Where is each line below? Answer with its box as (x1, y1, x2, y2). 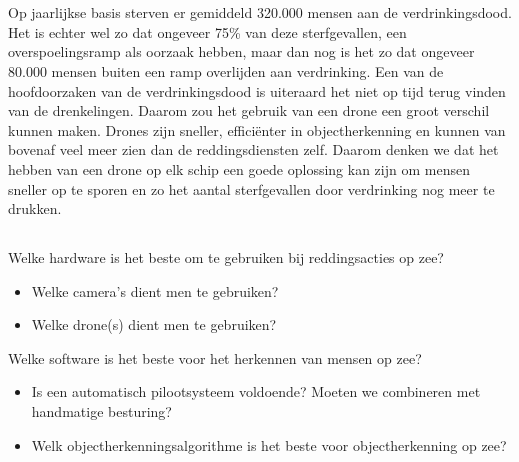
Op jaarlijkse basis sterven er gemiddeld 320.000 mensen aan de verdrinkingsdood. (8, 2, 512, 23)
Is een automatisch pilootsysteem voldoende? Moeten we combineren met (31, 381, 481, 402)
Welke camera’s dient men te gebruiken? (31, 280, 279, 301)
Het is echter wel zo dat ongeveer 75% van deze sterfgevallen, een (8, 21, 407, 42)
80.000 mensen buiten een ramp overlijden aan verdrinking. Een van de (8, 60, 444, 81)
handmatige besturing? (31, 401, 172, 422)
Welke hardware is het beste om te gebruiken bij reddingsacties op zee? (8, 247, 444, 268)
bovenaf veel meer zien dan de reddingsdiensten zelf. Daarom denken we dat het (8, 139, 499, 160)
